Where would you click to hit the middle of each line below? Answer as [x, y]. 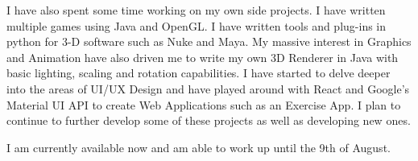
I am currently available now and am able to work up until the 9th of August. [199, 147]
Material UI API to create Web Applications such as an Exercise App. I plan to [204, 104]
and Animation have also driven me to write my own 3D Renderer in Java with [203, 57]
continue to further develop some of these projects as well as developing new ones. [209, 120]
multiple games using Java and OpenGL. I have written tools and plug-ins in [197, 25]
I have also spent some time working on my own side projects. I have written [196, 10]
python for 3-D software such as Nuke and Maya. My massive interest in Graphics [209, 41]
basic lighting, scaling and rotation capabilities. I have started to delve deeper [199, 73]
